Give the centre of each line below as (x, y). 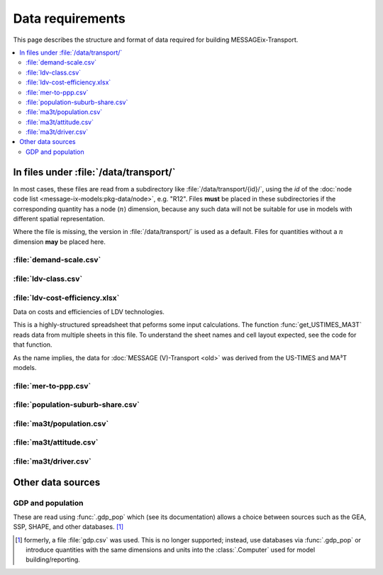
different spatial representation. (59, 218)
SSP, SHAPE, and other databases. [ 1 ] (68, 527)
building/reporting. (53, 559)
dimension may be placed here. (59, 242)
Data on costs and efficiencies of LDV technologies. (89, 311)
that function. (33, 345)
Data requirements (69, 18)
